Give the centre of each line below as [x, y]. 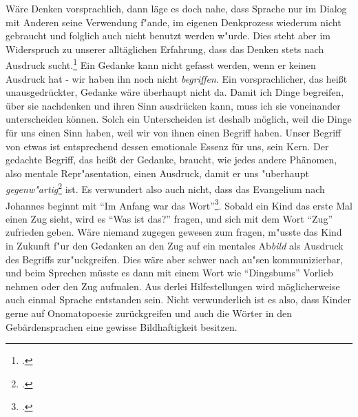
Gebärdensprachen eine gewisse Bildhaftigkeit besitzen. [122, 326]
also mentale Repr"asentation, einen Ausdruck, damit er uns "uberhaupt [157, 173]
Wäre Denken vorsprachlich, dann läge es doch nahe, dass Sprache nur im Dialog [176, 8]
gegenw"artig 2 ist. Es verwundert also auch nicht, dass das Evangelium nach [165, 188]
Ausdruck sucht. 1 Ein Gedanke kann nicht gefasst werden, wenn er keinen [161, 64]
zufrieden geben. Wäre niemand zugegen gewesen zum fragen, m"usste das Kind [174, 232]
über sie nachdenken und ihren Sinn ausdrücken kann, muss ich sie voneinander [173, 105]
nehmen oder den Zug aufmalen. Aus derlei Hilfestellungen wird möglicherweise [173, 286]
